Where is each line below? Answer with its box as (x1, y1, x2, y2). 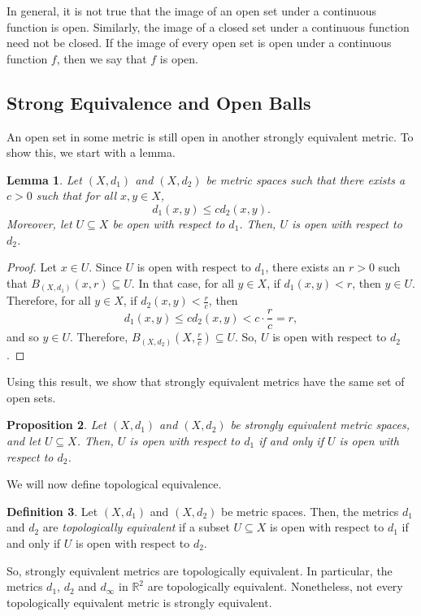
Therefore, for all (7, 292, 91, 309)
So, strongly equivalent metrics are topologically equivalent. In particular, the (7, 562, 393, 579)
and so (7, 328, 39, 345)
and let (7, 432, 41, 449)
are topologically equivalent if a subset (42, 518, 230, 536)
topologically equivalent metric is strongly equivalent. (7, 593, 272, 610)
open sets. (7, 388, 56, 406)
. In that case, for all (131, 274, 234, 291)
